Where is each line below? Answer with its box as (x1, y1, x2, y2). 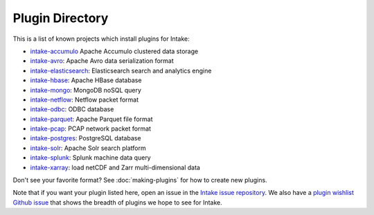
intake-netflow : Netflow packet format (30, 95, 139, 104)
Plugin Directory (12, 10, 109, 26)
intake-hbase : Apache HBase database (30, 76, 142, 84)
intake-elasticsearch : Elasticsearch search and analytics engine (30, 66, 212, 75)
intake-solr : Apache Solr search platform (30, 144, 146, 152)
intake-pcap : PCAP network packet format (30, 124, 152, 133)
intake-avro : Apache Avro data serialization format (30, 57, 175, 65)
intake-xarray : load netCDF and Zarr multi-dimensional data (30, 163, 201, 171)
